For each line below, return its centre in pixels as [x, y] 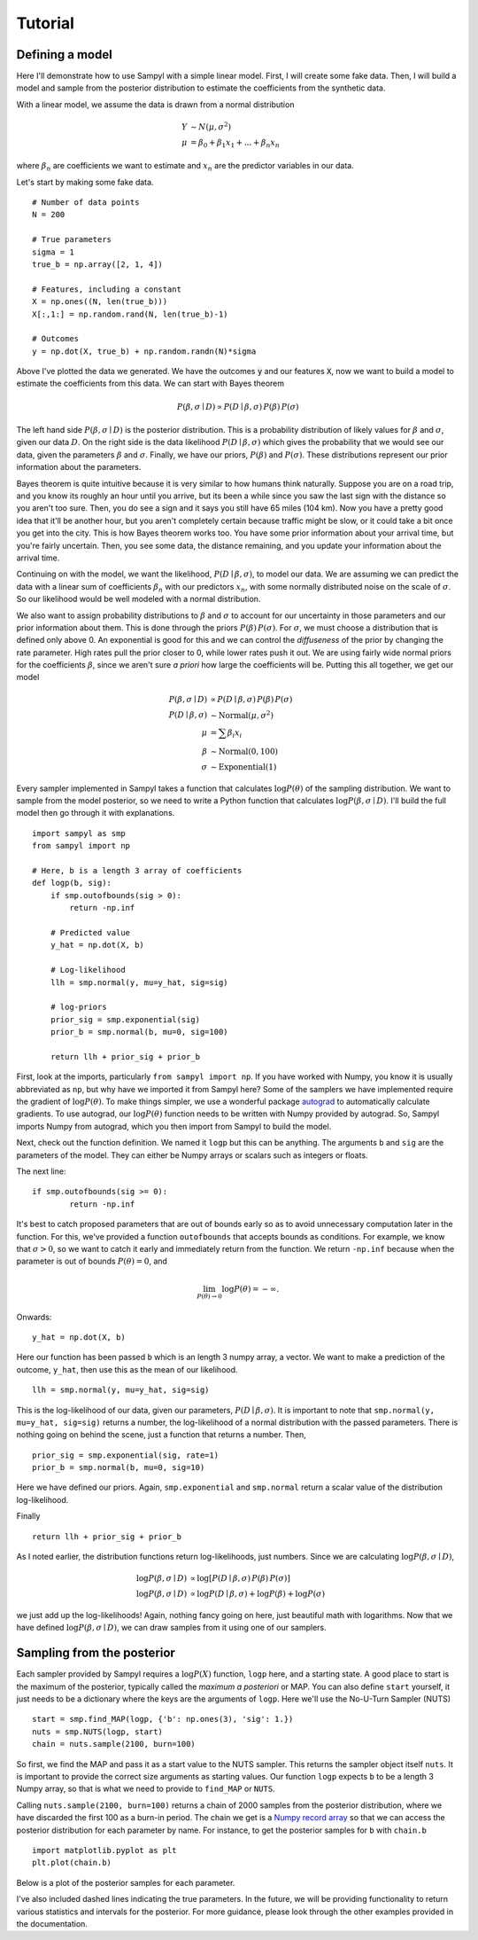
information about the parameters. [79, 467]
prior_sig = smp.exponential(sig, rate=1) [126, 1455]
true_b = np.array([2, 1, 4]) [98, 264]
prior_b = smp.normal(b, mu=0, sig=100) [139, 1032]
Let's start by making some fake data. [85, 182]
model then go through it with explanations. [96, 813]
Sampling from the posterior [96, 1653]
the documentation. [52, 1923]
